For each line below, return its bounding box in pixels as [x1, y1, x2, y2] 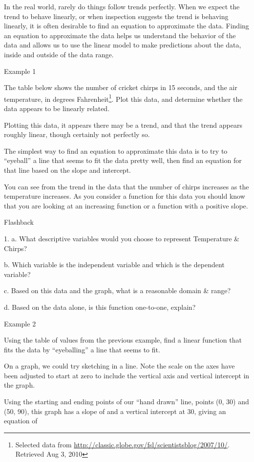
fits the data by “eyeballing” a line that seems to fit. [4, 344, 160, 354]
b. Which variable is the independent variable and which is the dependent [4, 259, 225, 270]
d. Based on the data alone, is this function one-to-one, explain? [4, 301, 196, 312]
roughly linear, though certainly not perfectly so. [4, 129, 150, 139]
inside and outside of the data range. [4, 49, 114, 59]
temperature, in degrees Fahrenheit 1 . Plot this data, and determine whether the [4, 92, 243, 104]
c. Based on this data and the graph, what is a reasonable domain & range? [4, 285, 231, 296]
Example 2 [4, 318, 36, 328]
